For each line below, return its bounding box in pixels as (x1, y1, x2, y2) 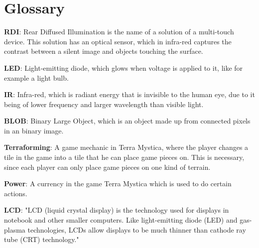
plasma (4, 224, 25, 235)
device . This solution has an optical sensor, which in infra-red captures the (4, 36, 232, 46)
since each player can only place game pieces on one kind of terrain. (4, 161, 211, 172)
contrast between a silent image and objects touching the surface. (4, 46, 203, 56)
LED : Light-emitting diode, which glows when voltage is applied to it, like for (4, 62, 243, 73)
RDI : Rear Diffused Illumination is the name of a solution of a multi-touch (4, 26, 234, 37)
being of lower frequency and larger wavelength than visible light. (4, 99, 204, 109)
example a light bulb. (4, 72, 69, 83)
